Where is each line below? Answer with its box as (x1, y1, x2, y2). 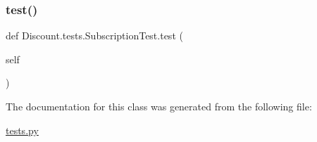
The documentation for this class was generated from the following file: (6, 99, 312, 113)
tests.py (6, 122, 39, 137)
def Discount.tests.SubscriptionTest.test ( (6, 28, 183, 43)
